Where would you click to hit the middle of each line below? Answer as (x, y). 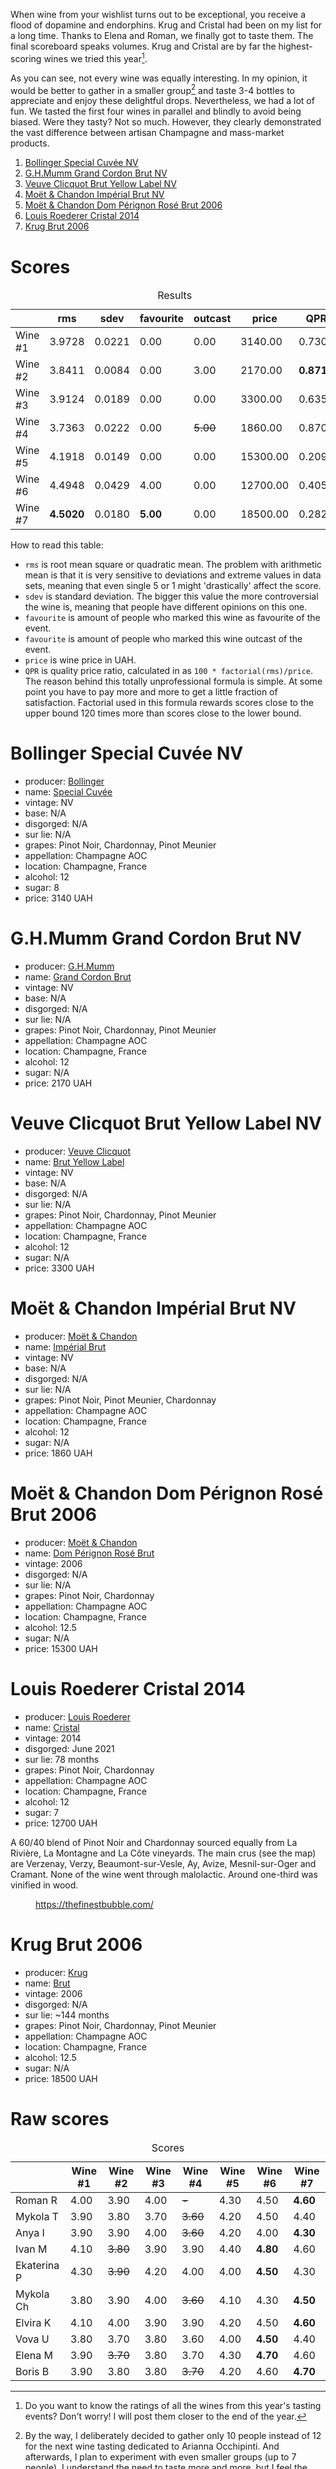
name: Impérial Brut (65, 1347)
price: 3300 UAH (59, 1268)
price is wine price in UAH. (80, 660)
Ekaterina (37, 2265)
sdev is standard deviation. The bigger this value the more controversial (171, 596)
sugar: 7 (42, 1812)
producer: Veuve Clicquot (77, 1151)
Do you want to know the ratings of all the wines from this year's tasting (173, 2405)
